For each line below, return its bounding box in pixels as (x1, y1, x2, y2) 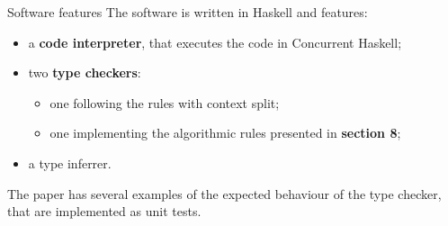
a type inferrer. (28, 153, 112, 172)
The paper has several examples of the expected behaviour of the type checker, (7, 184, 442, 203)
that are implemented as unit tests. (7, 202, 202, 221)
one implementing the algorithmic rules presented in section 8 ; (49, 123, 401, 142)
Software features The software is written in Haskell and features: (7, 3, 368, 21)
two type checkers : (28, 63, 141, 82)
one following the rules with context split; (49, 93, 280, 112)
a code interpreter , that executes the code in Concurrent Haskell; (28, 32, 402, 51)
